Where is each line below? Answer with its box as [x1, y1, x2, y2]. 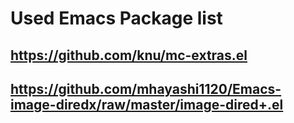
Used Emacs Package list [10, 7, 223, 30]
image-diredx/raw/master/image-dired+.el [10, 96, 284, 113]
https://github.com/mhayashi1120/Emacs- [10, 80, 282, 97]
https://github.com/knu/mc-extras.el [10, 47, 248, 64]
